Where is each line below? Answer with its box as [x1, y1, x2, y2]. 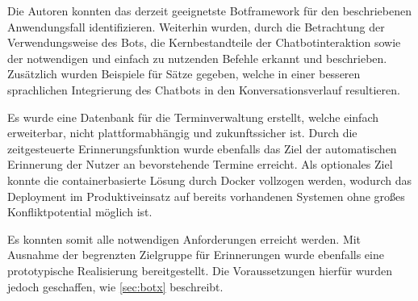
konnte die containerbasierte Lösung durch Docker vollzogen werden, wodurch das [7, 171, 412, 188]
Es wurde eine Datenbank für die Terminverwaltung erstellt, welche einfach [7, 108, 379, 125]
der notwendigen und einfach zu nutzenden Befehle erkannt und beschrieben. [7, 49, 387, 66]
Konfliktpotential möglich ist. [7, 203, 153, 220]
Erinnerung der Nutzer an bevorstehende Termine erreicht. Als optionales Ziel [7, 156, 393, 173]
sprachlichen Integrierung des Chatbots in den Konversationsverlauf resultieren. [7, 81, 400, 98]
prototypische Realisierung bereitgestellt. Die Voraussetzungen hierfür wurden [7, 261, 393, 278]
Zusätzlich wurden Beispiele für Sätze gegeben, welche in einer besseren [7, 65, 361, 82]
